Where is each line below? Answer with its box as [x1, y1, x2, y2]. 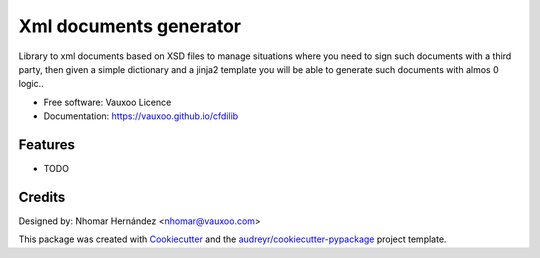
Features [18, 136, 75, 153]
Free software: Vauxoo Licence [43, 96, 172, 108]
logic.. [18, 78, 44, 90]
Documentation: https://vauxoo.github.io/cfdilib [43, 110, 239, 122]
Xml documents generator [18, 15, 242, 37]
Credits [18, 188, 66, 205]
